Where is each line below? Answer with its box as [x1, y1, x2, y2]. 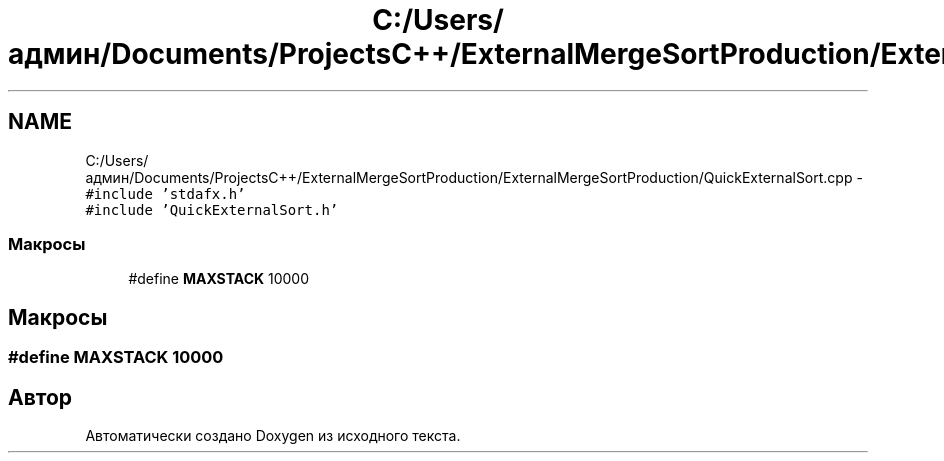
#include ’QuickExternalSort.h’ [85, 201, 339, 218]
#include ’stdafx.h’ [85, 185, 246, 202]
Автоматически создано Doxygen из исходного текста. [85, 427, 461, 445]
